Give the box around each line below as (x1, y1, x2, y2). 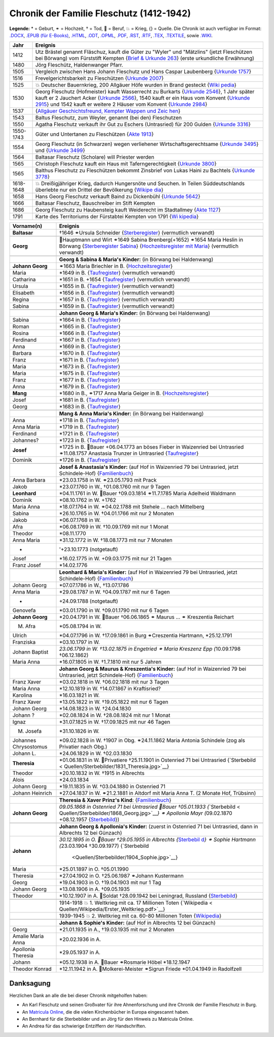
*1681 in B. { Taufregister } (59, 397, 120, 404)
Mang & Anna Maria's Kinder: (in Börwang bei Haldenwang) (59, 410, 204, 417)
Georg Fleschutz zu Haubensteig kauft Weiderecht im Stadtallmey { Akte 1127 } (35, 206, 221, 214)
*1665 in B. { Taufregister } (59, 323, 121, 330)
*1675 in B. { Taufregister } (59, 370, 120, 377)
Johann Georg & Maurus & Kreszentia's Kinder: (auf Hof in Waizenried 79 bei (59, 665, 246, 672)
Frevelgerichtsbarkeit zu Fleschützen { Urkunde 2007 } (35, 75, 164, 82)
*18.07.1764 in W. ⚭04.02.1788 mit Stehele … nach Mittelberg (59, 503, 205, 511)
